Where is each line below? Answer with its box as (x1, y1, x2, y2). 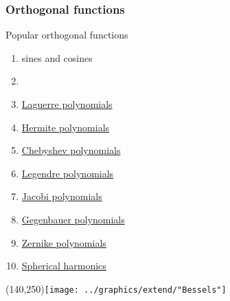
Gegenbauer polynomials (21, 212, 125, 226)
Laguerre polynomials (21, 97, 113, 111)
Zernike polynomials (21, 235, 106, 249)
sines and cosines (21, 50, 93, 65)
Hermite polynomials (21, 120, 110, 134)
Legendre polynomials (21, 166, 114, 180)
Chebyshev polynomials (21, 143, 121, 157)
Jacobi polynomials (21, 189, 102, 203)
